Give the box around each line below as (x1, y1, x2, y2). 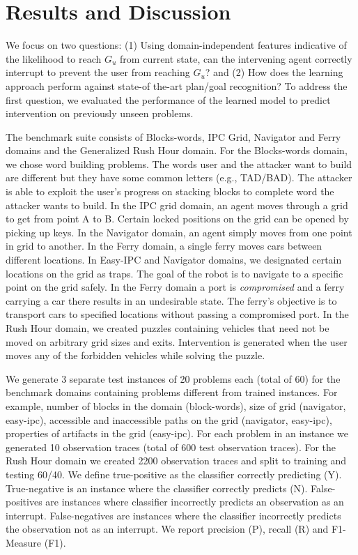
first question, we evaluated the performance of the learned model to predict (6, 92, 331, 107)
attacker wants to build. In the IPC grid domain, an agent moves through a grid (6, 197, 348, 212)
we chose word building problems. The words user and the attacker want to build (6, 156, 352, 171)
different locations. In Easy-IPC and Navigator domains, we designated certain (6, 252, 342, 267)
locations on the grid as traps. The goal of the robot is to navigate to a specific (6, 266, 343, 280)
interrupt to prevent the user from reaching (6, 65, 190, 79)
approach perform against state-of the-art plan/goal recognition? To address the (6, 78, 348, 93)
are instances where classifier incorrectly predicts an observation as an (45, 494, 344, 509)
